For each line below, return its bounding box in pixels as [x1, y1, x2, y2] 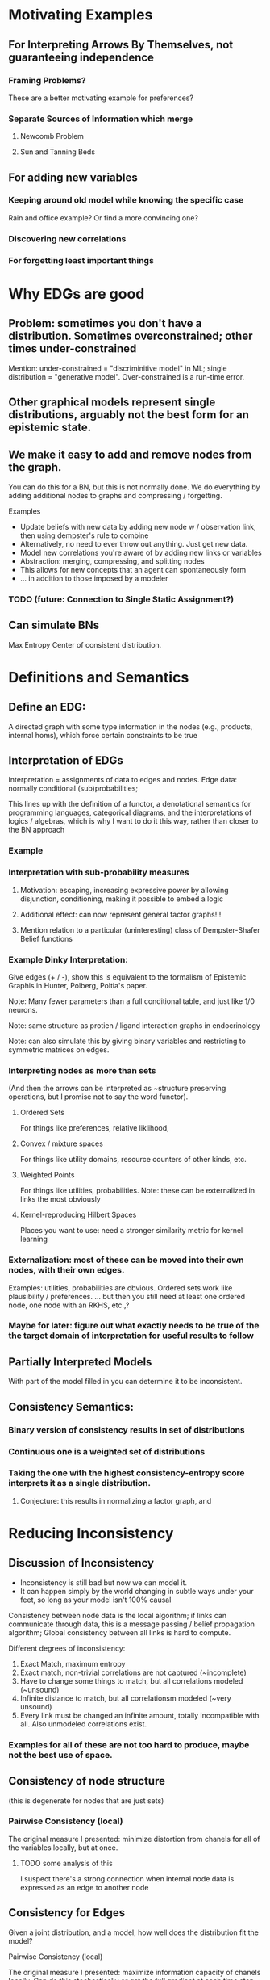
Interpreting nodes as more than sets [8, 1064, 156, 1076]
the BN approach [8, 825, 65, 835]
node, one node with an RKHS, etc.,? [8, 1300, 130, 1310]
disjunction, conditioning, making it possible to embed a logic [19, 894, 224, 904]
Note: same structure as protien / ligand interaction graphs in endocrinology [8, 1020, 260, 1030]
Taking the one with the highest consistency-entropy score [8, 1467, 245, 1479]
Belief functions [19, 933, 73, 943]
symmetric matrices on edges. [8, 1044, 110, 1055]
